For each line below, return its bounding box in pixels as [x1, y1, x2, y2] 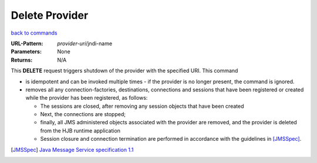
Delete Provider [11, 9, 89, 22]
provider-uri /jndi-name [57, 40, 113, 47]
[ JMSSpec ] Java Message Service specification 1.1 [11, 146, 134, 153]
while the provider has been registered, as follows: [25, 94, 148, 101]
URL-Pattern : [11, 40, 43, 47]
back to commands [11, 29, 58, 36]
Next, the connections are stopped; [40, 111, 126, 118]
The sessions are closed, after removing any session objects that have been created [40, 103, 244, 110]
